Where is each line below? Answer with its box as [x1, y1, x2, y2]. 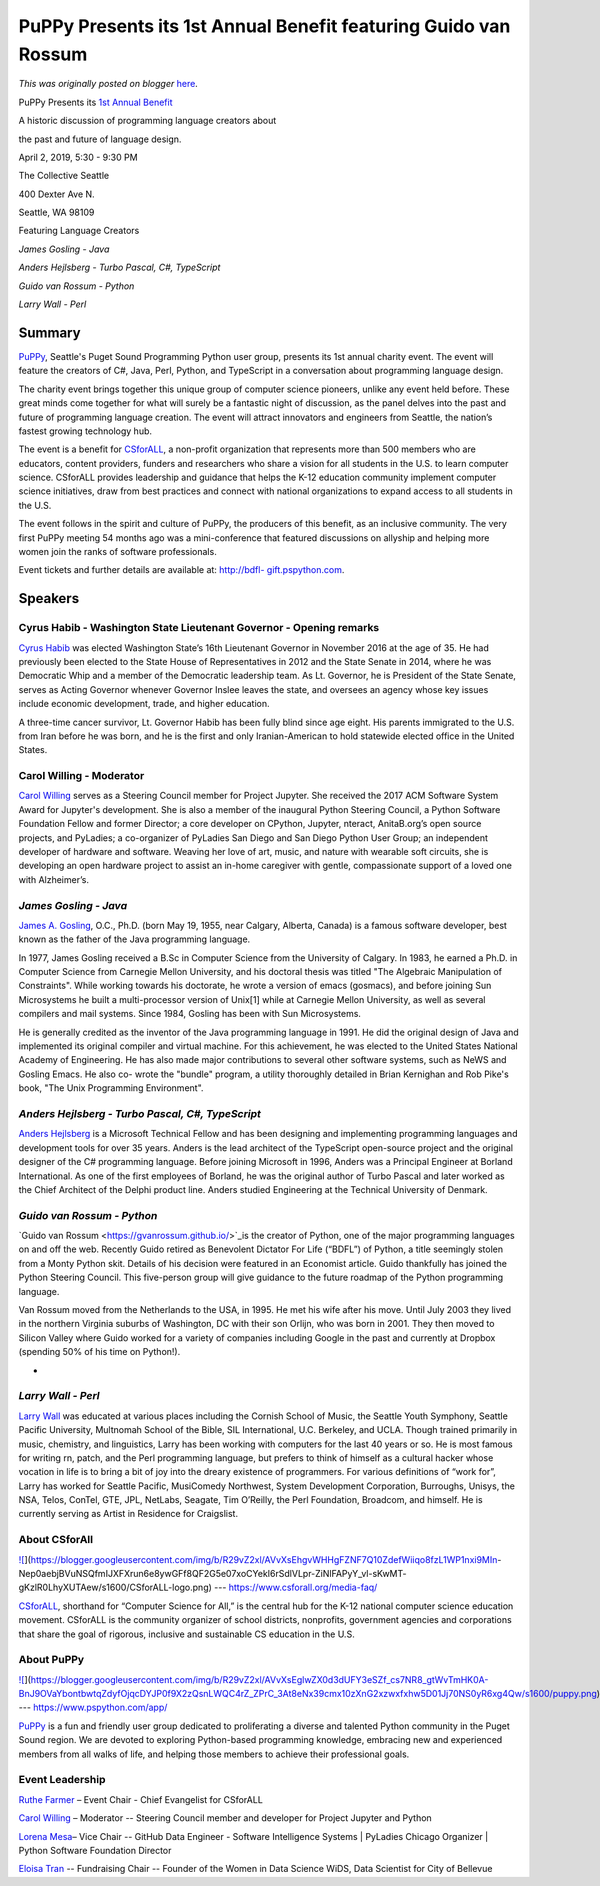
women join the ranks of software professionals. [18, 546, 217, 558]
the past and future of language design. [18, 133, 182, 145]
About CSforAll [18, 1533, 94, 1547]
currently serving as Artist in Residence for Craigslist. [18, 1508, 239, 1520]
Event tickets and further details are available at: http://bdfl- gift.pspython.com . [18, 564, 345, 576]
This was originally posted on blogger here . [18, 78, 199, 90]
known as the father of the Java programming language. [18, 933, 251, 945]
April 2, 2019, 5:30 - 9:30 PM [18, 151, 139, 163]
